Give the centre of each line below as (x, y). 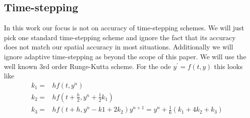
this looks (228, 66)
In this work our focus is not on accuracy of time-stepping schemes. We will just (124, 28)
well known (21, 66)
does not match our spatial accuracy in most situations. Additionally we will (119, 47)
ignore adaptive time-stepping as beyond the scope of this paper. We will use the (125, 56)
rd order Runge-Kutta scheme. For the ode (107, 66)
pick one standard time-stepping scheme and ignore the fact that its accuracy (120, 37)
